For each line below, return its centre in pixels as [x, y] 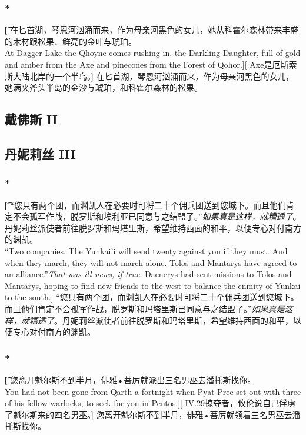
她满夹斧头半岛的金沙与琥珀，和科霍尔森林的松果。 [104, 87]
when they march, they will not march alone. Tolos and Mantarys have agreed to [151, 262]
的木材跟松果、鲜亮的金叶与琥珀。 [71, 41]
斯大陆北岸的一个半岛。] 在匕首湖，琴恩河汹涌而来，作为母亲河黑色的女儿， [149, 76]
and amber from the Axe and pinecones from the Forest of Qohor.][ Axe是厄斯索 [151, 64]
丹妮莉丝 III [40, 153]
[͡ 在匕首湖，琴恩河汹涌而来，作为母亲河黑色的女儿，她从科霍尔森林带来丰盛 [152, 30]
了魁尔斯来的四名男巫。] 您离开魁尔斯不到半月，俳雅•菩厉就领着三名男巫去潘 [153, 414]
